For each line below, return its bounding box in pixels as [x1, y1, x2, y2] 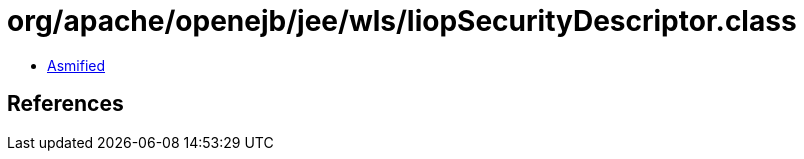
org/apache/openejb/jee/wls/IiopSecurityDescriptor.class [7, 4, 797, 38]
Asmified [47, 56, 106, 74]
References [7, 91, 124, 117]
